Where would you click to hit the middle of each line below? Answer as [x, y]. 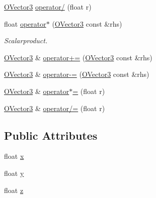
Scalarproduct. [26, 40]
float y [14, 173]
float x [14, 156]
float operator [25, 23]
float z [14, 190]
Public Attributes [51, 135]
